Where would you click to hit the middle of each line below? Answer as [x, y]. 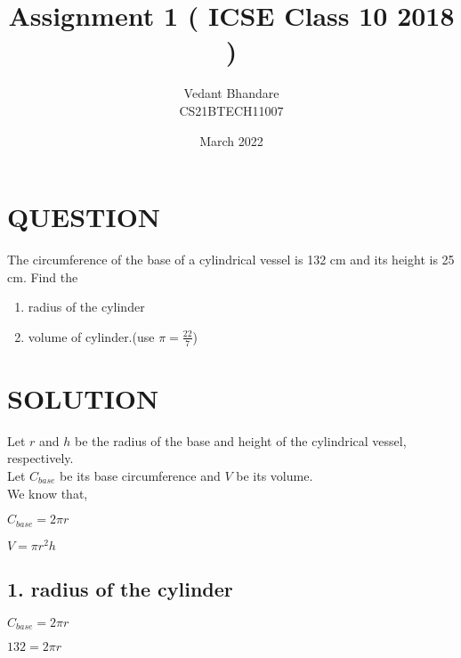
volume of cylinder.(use [91, 336]
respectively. [40, 458]
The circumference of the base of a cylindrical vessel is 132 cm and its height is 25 [231, 260]
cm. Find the [43, 276]
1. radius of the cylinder [120, 589]
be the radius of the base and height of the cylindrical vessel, [241, 440]
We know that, [48, 493]
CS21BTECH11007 [231, 110]
